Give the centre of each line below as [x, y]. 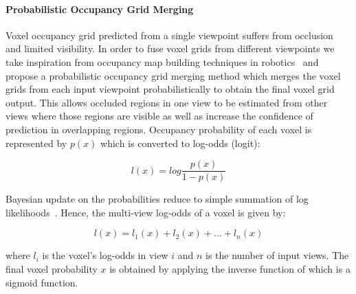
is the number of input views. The [277, 255]
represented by [36, 143]
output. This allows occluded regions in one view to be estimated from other [167, 102]
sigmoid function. [42, 282]
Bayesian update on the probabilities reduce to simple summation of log [157, 199]
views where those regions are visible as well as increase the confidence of [159, 116]
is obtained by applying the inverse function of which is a [230, 268]
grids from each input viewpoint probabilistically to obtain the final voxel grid [170, 89]
